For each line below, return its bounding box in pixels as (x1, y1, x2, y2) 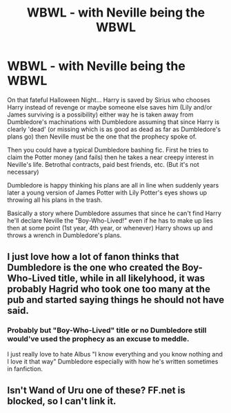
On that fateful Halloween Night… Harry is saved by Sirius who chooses (7, 95, 210, 104)
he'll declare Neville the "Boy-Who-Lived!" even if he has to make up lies (7, 216, 214, 225)
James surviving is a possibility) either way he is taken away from (7, 110, 194, 119)
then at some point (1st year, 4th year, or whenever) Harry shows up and (7, 223, 213, 232)
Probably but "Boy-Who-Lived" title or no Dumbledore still (7, 325, 207, 335)
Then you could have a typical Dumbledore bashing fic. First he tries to (7, 145, 209, 154)
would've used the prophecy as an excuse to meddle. (7, 334, 190, 344)
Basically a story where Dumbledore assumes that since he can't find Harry (7, 209, 222, 217)
